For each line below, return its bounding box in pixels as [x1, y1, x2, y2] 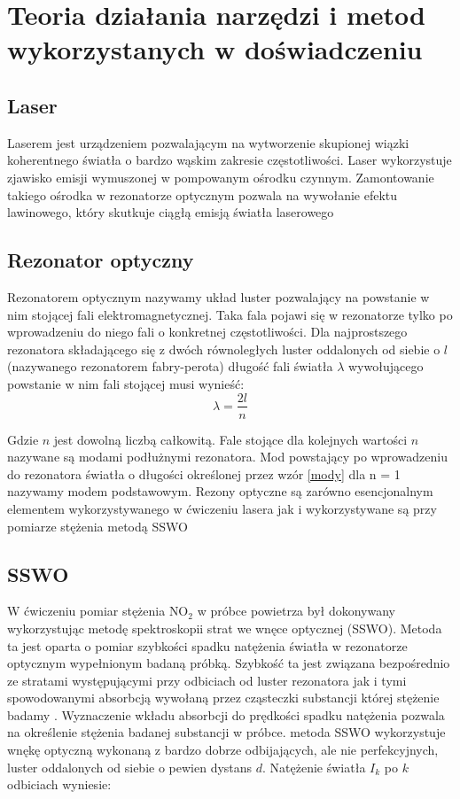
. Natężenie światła [262, 757, 366, 776]
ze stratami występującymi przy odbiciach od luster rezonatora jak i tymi [7, 671, 407, 689]
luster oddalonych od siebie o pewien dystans [7, 757, 253, 776]
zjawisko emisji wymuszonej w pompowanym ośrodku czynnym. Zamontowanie [7, 167, 434, 186]
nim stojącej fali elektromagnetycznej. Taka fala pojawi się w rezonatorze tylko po [7, 305, 453, 323]
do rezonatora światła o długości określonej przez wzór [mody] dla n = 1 [7, 464, 401, 483]
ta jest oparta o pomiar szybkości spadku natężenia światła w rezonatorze [7, 636, 408, 655]
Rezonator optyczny [7, 246, 194, 274]
